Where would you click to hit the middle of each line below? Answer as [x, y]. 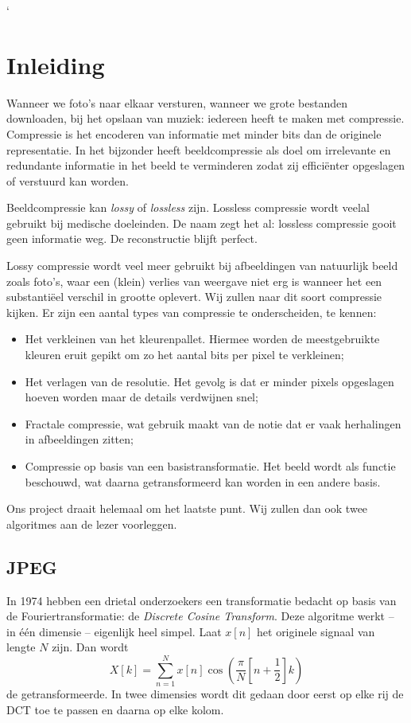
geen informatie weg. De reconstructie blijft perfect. [132, 238]
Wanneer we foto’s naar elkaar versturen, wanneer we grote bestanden [177, 102]
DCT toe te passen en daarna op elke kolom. [115, 709]
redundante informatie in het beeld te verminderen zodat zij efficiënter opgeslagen [206, 165]
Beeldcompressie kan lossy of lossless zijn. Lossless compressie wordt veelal [188, 207]
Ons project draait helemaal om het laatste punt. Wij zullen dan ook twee [187, 508]
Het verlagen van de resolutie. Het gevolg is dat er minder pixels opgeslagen [209, 381]
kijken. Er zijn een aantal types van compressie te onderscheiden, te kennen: [192, 312]
